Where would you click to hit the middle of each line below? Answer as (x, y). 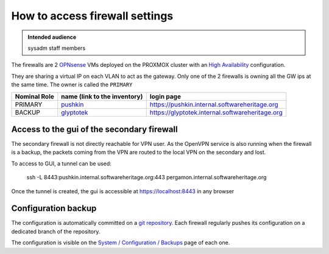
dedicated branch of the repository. (56, 232)
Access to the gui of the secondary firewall (94, 129)
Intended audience (52, 37)
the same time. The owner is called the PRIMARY (72, 84)
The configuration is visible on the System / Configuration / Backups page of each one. (121, 242)
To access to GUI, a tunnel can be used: (62, 163)
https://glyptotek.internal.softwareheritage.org (216, 112)
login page (165, 96)
